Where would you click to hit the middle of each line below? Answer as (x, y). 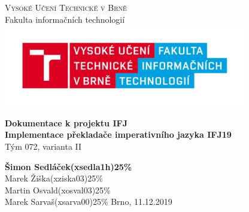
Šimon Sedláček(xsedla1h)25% (69, 166)
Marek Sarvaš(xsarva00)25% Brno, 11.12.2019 (89, 202)
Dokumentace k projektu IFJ (66, 122)
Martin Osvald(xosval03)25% (58, 190)
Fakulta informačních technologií (65, 19)
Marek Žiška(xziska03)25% (54, 178)
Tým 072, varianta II (43, 146)
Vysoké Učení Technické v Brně (66, 7)
